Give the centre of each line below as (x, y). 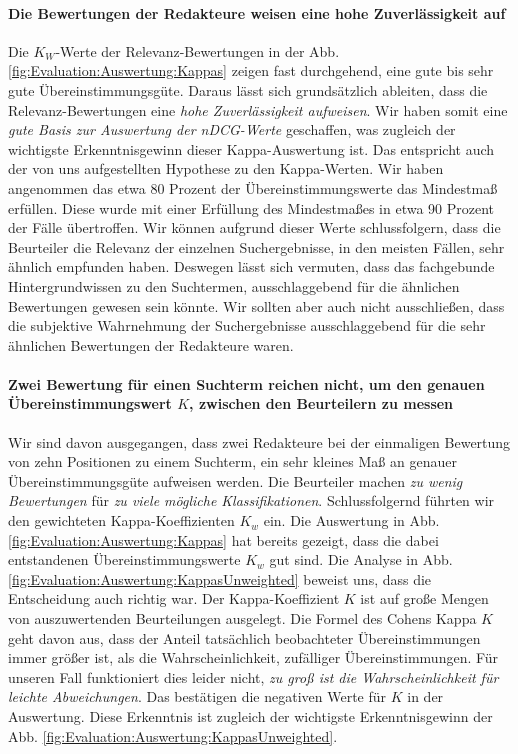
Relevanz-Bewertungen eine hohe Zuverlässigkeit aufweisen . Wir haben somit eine (258, 109)
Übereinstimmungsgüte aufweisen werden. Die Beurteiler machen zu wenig (235, 480)
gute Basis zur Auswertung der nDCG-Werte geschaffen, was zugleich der (232, 129)
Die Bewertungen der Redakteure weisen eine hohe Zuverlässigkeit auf (257, 12)
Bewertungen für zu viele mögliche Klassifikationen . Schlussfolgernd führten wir (251, 500)
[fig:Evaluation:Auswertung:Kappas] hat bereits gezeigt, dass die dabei (223, 539)
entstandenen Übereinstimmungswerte (124, 559)
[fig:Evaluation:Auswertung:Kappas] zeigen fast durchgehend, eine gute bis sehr (251, 70)
